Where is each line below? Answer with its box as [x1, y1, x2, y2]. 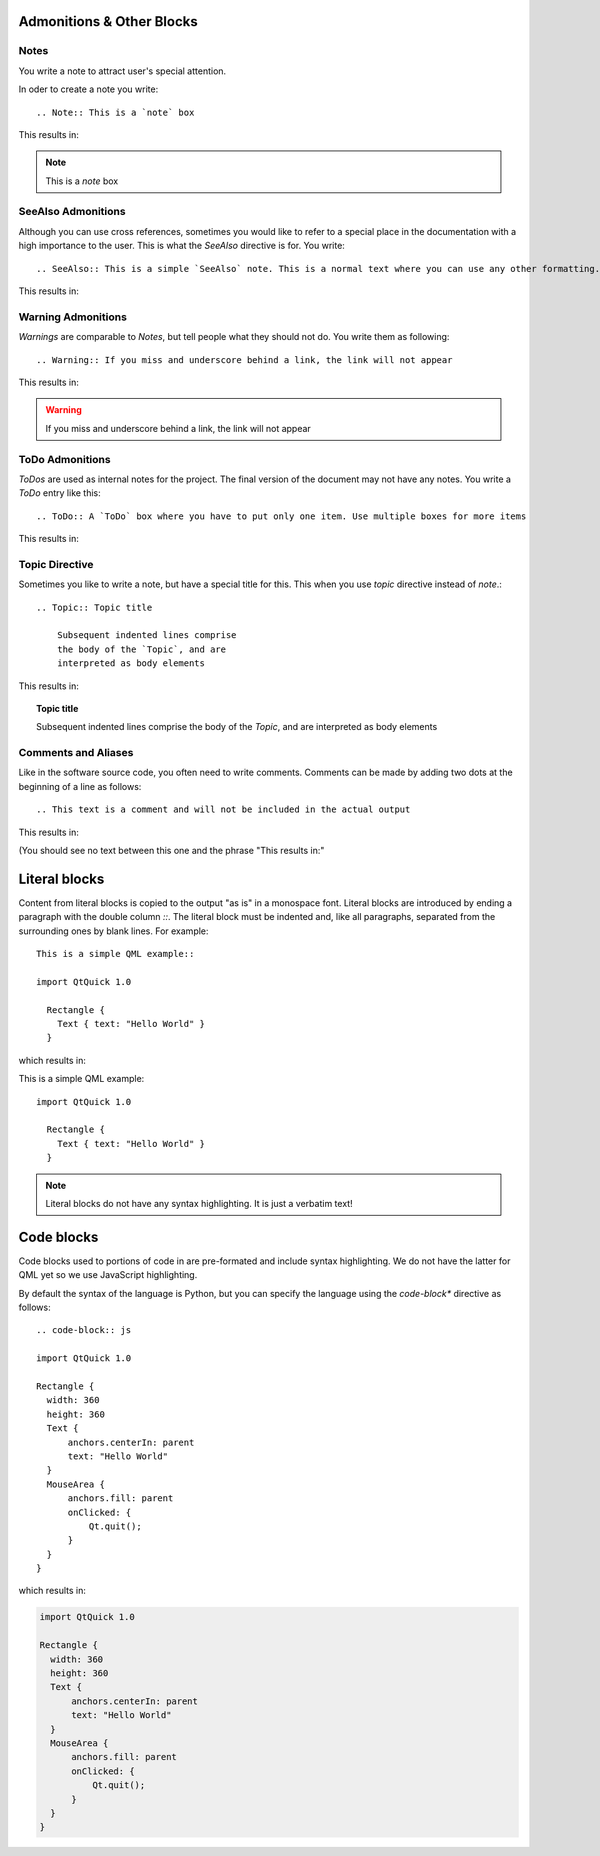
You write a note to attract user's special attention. [18, 65, 227, 77]
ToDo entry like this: [18, 487, 102, 499]
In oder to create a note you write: [18, 83, 159, 95]
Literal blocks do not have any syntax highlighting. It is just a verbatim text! [45, 1197, 354, 1209]
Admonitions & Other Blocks [18, 13, 199, 30]
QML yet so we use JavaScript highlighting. [18, 1269, 198, 1281]
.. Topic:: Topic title [36, 601, 153, 613]
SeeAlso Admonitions [18, 205, 126, 219]
